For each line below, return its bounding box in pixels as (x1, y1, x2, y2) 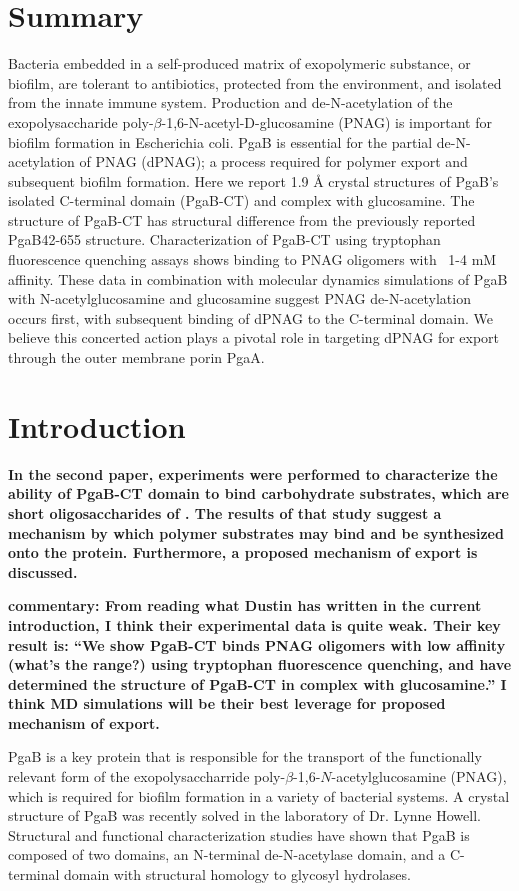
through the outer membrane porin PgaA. (8, 347, 265, 368)
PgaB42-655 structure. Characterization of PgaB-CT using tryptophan (8, 229, 441, 250)
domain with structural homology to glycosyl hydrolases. (64, 864, 411, 885)
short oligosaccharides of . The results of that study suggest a (8, 502, 442, 523)
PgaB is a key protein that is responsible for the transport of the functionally (8, 746, 482, 767)
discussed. (8, 561, 78, 582)
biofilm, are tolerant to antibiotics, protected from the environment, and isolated (8, 72, 502, 93)
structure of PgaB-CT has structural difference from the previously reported (8, 209, 476, 230)
